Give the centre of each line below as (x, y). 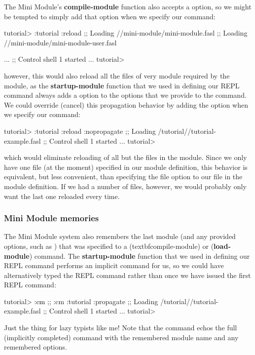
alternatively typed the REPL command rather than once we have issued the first (127, 275)
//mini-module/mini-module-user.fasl (60, 42)
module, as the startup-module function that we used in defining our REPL (122, 85)
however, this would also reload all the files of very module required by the (117, 75)
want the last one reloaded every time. (62, 196)
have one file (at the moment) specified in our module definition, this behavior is (126, 167)
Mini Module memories (52, 218)
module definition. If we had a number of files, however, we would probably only (125, 186)
